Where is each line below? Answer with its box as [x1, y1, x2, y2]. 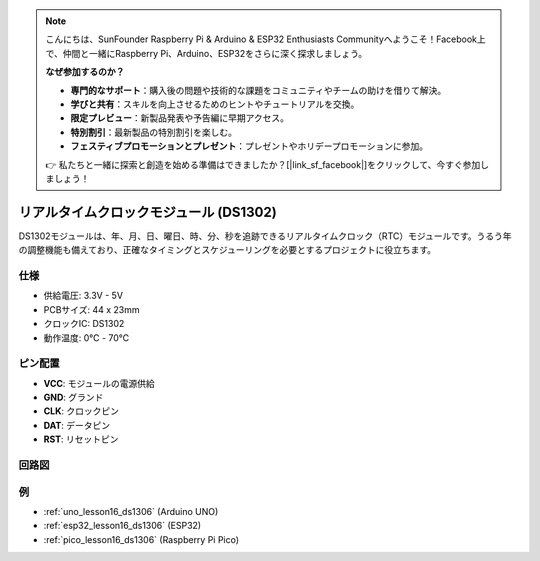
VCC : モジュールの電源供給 [43, 377, 155, 389]
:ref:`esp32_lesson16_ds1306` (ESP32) [43, 520, 202, 532]
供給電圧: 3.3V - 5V [43, 290, 124, 302]
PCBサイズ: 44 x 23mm [43, 303, 140, 315]
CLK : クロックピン [43, 405, 120, 417]
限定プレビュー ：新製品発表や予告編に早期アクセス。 [70, 112, 290, 124]
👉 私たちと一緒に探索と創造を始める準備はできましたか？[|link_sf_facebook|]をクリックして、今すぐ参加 [45, 158, 481, 170]
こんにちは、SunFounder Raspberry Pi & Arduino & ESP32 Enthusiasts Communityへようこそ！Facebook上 [45, 33, 487, 45]
